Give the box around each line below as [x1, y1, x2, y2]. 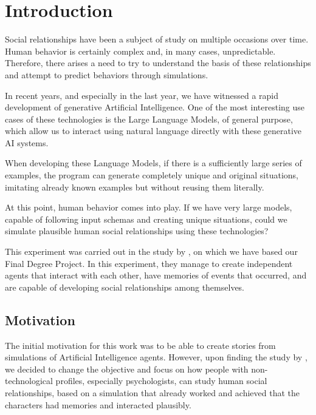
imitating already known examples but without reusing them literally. [5, 180, 264, 193]
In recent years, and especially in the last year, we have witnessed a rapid [5, 89, 279, 101]
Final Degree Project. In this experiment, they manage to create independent [5, 257, 293, 269]
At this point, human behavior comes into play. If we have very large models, [5, 201, 292, 214]
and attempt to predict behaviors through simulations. [5, 68, 208, 81]
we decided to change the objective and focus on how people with [5, 362, 249, 375]
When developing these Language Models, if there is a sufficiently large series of [5, 157, 302, 169]
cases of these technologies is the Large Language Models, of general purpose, [5, 112, 293, 125]
